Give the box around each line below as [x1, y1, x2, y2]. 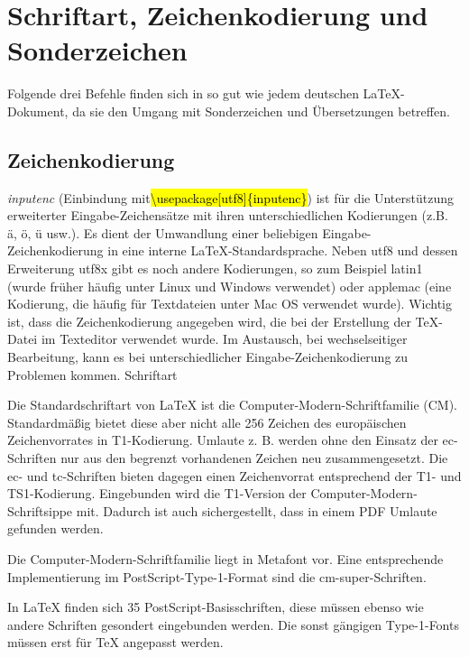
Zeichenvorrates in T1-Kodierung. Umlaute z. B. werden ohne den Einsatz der [7, 430, 438, 449]
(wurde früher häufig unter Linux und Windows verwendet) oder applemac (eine [7, 276, 452, 295]
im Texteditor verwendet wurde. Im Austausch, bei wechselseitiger [41, 329, 408, 348]
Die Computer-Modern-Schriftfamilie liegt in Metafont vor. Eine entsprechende [7, 549, 444, 568]
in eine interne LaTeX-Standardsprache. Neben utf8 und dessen [107, 241, 458, 260]
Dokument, [7, 101, 69, 120]
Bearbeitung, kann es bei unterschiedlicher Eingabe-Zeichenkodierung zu [7, 347, 409, 366]
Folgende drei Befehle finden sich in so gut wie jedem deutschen [7, 84, 359, 103]
